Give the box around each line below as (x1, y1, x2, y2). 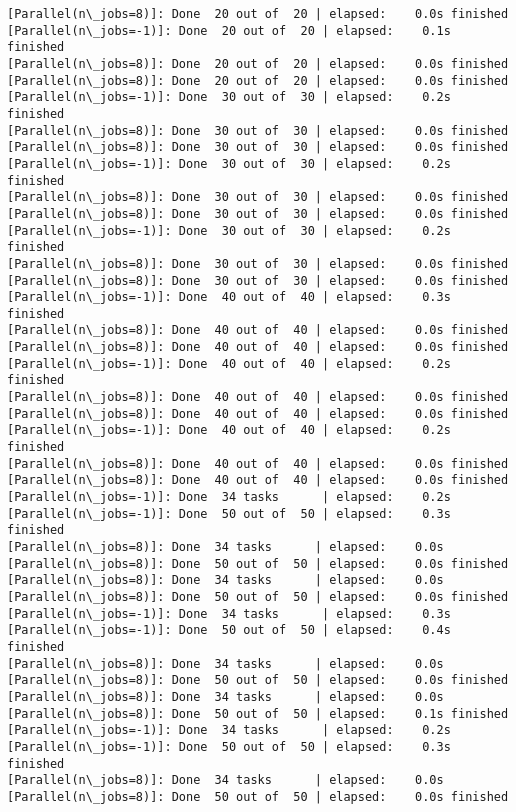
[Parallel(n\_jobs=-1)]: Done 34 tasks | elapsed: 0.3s (7, 606, 451, 621)
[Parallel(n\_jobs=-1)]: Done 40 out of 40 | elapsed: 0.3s (7, 290, 451, 305)
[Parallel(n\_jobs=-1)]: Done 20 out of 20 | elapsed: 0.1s (7, 23, 451, 38)
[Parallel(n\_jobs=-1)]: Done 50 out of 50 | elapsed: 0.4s (7, 623, 451, 638)
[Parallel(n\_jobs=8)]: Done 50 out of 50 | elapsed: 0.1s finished (7, 706, 509, 721)
